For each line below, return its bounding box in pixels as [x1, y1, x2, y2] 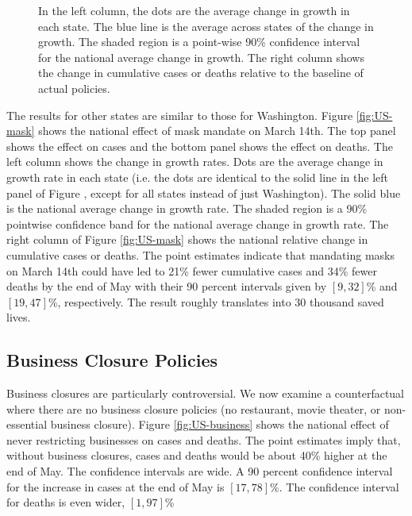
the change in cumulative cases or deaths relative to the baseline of [38, 64, 364, 81]
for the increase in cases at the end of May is [6, 478, 225, 495]
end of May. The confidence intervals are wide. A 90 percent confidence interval [6, 463, 393, 479]
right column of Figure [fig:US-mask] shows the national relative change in [6, 231, 368, 248]
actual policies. [38, 79, 110, 96]
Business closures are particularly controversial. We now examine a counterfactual [6, 385, 405, 402]
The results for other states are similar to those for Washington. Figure [6, 106, 353, 123]
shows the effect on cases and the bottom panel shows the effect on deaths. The [6, 137, 393, 154]
